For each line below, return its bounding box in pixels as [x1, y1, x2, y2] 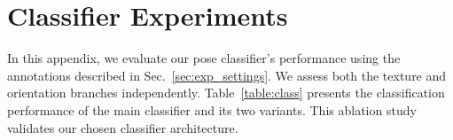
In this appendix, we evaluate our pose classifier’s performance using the [7, 49, 401, 67]
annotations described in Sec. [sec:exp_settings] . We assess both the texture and [7, 66, 447, 84]
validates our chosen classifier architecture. [7, 118, 238, 136]
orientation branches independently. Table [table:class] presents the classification [7, 83, 445, 102]
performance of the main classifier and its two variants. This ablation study [7, 100, 417, 119]
